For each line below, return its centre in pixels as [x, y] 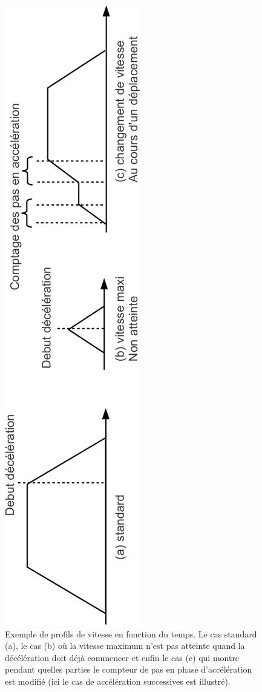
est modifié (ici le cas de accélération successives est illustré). [118, 681]
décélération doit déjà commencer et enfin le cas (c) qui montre [122, 657]
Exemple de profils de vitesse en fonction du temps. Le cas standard [131, 633]
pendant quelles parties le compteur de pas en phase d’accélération [129, 669]
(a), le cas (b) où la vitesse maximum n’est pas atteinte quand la [125, 646]
